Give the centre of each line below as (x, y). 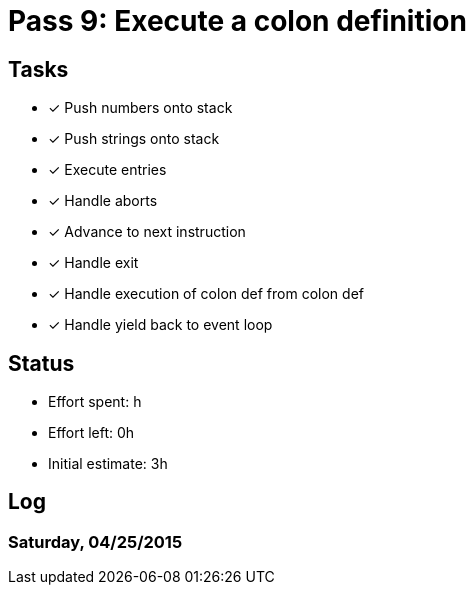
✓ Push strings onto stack (134, 139)
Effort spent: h (95, 402)
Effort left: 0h (91, 433)
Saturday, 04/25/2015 (95, 541)
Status (41, 363)
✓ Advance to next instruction (147, 232)
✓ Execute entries (107, 170)
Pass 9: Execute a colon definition (237, 21)
